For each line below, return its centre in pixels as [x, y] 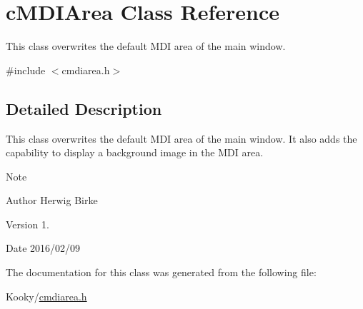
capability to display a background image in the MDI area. [135, 152]
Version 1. [28, 224]
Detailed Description [84, 108]
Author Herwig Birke [52, 200]
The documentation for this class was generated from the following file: [161, 272]
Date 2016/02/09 [43, 248]
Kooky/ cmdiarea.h [46, 296]
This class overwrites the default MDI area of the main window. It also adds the [181, 138]
